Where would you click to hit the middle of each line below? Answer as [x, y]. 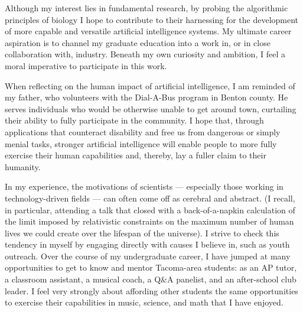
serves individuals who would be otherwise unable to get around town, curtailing [151, 108]
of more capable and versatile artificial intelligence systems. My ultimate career [148, 31]
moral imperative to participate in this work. [86, 65]
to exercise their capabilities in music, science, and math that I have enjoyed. [144, 302]
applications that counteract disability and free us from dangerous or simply [143, 131]
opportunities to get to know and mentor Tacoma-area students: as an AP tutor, [151, 267]
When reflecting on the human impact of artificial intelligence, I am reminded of [150, 85]
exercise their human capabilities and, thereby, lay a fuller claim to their [136, 155]
